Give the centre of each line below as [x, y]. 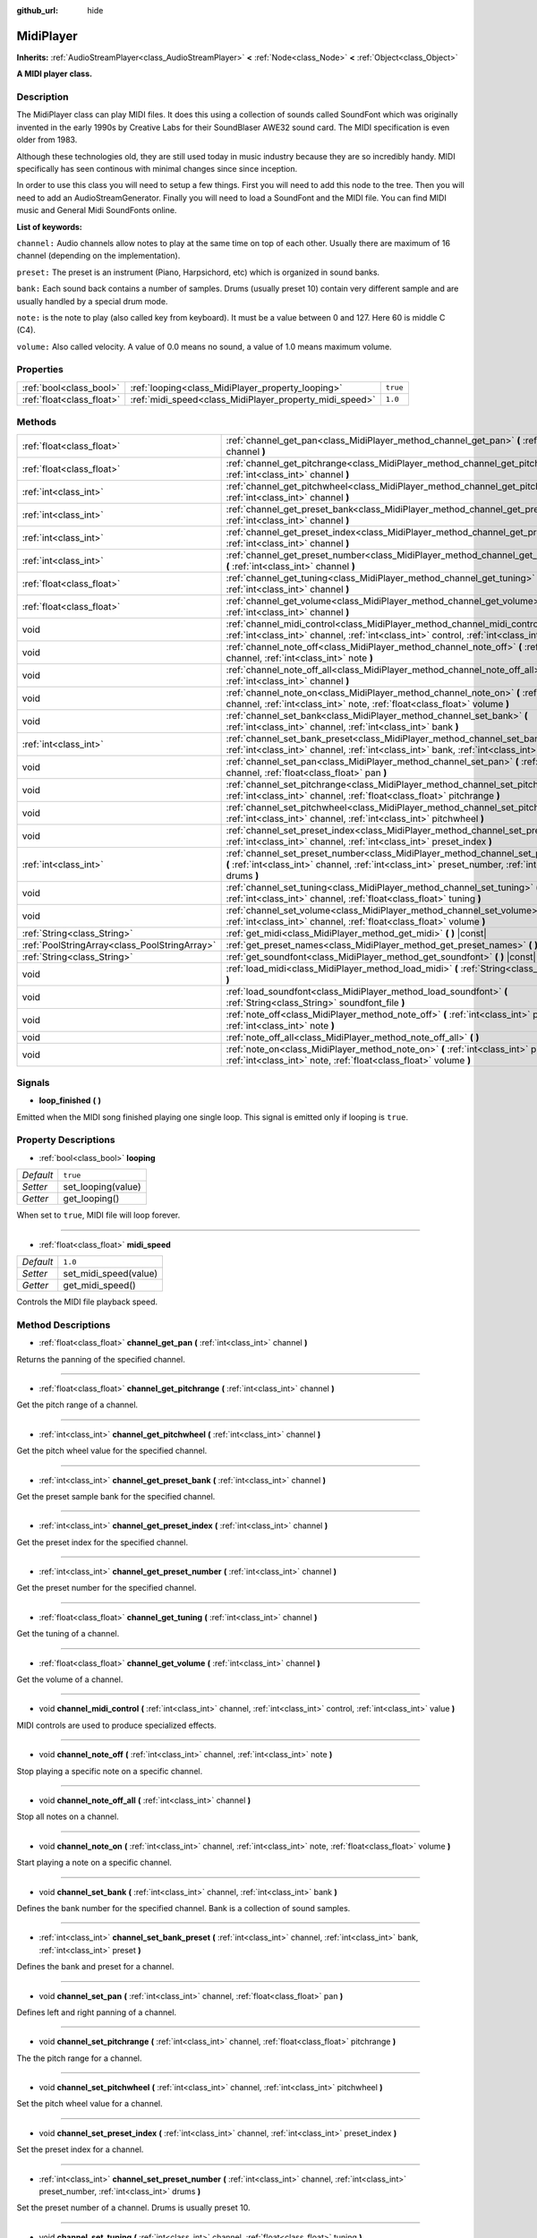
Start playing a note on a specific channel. [94, 1863]
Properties [40, 370]
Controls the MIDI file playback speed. [87, 1302]
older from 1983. [47, 140]
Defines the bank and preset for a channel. [95, 1967]
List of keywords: [49, 226]
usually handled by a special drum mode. [92, 301]
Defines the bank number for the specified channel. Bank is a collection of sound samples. [183, 1908]
